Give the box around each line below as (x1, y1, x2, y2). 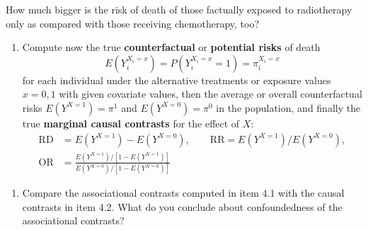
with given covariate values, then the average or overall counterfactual (59, 86, 362, 101)
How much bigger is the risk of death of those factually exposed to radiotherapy (6, 2, 352, 16)
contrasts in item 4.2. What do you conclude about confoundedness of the (22, 199, 343, 214)
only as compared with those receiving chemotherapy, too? (6, 16, 260, 30)
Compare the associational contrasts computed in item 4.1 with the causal (22, 185, 345, 200)
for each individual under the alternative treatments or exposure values (22, 72, 331, 87)
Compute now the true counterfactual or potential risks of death (22, 40, 321, 54)
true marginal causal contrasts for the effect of (22, 115, 240, 130)
